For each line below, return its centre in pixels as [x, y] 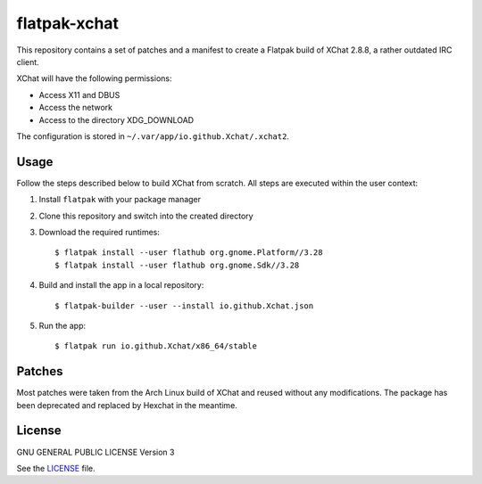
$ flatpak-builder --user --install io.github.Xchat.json [184, 306]
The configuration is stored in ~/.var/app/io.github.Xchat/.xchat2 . [153, 136]
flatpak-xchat [68, 23]
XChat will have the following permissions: [94, 78]
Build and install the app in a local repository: [121, 285]
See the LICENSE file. [56, 468]
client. [28, 62]
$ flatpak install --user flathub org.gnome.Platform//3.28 [189, 253]
